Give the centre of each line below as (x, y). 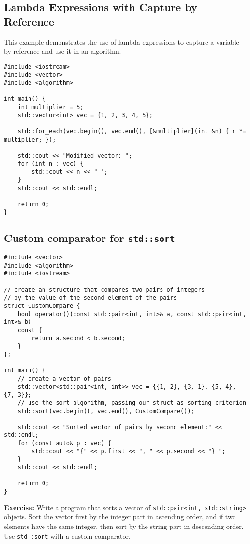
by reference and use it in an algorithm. (63, 51)
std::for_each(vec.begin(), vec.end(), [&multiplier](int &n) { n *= (132, 132)
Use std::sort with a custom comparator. (67, 536)
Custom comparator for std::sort (89, 237)
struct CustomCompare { (42, 306)
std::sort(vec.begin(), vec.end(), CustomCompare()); (106, 411)
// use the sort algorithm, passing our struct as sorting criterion (132, 403)
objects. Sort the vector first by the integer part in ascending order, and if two (120, 517)
